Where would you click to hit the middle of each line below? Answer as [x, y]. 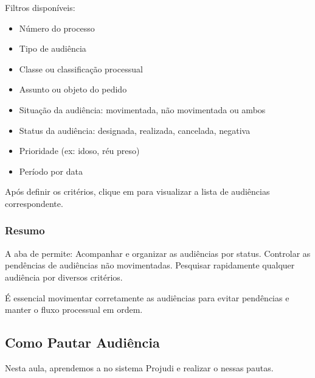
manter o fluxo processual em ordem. [74, 310]
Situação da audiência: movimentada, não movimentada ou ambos [142, 109]
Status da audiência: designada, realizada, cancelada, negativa [135, 130]
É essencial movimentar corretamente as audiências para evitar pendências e [147, 297]
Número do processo [57, 28]
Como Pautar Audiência [82, 342]
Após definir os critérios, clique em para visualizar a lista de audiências [137, 191]
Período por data [51, 171]
